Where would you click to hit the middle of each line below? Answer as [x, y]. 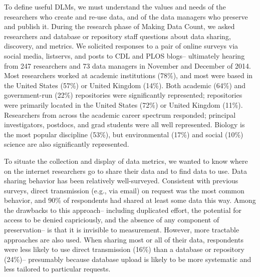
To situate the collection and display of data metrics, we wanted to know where [126, 161]
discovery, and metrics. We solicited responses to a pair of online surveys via [121, 46]
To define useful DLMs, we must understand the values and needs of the [115, 7]
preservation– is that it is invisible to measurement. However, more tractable [122, 230]
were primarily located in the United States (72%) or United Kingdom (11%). [123, 104]
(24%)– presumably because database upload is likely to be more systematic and [128, 259]
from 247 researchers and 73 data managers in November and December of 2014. [127, 65]
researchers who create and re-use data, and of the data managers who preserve [126, 16]
